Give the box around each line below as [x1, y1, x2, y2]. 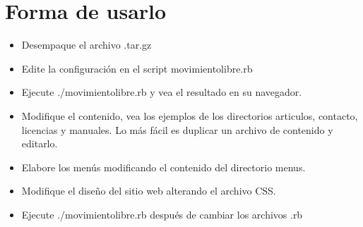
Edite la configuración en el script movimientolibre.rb [21, 61, 253, 75]
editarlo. [21, 136, 58, 151]
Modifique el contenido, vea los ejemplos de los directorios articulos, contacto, [21, 108, 358, 123]
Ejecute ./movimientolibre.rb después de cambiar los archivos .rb [21, 207, 303, 221]
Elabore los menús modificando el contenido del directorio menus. [21, 159, 306, 174]
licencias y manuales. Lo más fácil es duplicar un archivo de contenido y [21, 122, 333, 137]
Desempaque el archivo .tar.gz [21, 37, 152, 52]
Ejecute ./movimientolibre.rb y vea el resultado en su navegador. [21, 85, 302, 99]
